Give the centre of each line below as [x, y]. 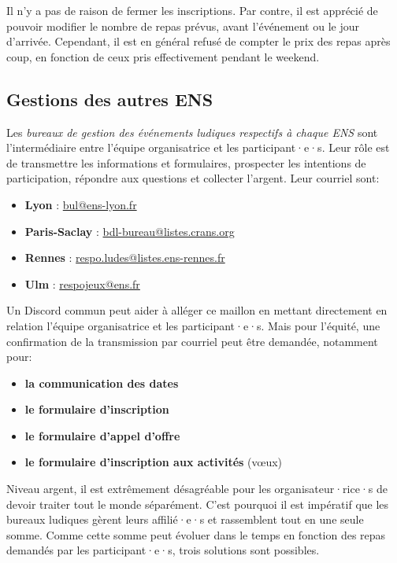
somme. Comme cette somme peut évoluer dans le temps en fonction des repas [196, 534]
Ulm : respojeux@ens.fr [82, 283]
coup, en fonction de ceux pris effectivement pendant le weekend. [163, 56]
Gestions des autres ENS [110, 99]
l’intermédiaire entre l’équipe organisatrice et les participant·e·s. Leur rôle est [198, 147]
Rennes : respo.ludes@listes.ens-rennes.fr [125, 258]
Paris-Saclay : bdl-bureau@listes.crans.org [130, 231]
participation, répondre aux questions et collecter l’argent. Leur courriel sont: [193, 178]
